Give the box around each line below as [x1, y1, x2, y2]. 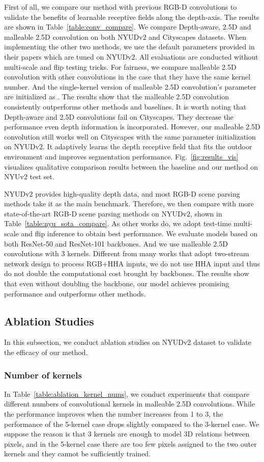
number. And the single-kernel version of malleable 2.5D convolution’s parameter [4, 81, 256, 92]
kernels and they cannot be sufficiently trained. [4, 448, 151, 459]
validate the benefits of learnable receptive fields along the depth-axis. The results [4, 11, 259, 22]
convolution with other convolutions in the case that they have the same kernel [4, 71, 251, 82]
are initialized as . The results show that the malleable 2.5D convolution [4, 91, 229, 102]
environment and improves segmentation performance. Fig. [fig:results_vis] [4, 151, 239, 161]
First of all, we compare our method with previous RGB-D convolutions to [4, 2, 237, 12]
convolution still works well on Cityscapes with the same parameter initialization [4, 131, 256, 142]
